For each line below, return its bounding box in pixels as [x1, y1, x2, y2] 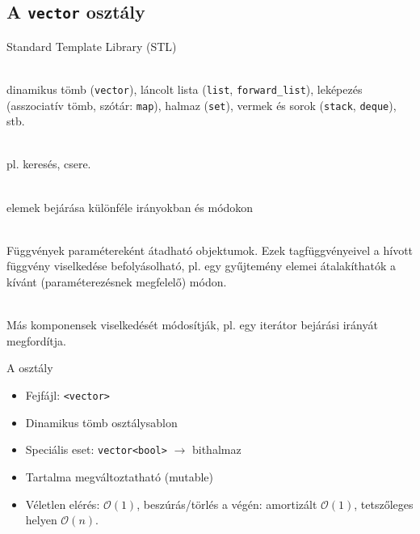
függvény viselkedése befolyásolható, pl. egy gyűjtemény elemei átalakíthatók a [6, 257, 397, 274]
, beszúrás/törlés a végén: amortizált [136, 495, 317, 512]
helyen [25, 511, 57, 528]
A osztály [6, 359, 53, 376]
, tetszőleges [354, 495, 414, 512]
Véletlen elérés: [25, 495, 100, 512]
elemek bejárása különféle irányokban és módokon [6, 198, 254, 215]
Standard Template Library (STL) [6, 37, 177, 54]
